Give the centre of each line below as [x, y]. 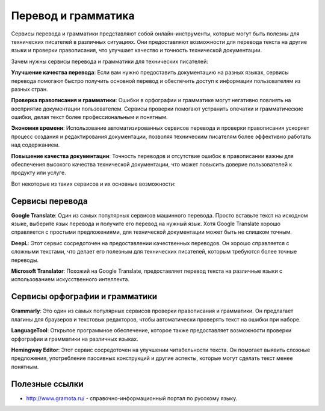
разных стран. [29, 89]
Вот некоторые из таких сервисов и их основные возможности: [93, 184]
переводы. [25, 260]
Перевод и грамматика [73, 16]
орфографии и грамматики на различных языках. [75, 339]
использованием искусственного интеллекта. [70, 279]
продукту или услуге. [39, 173]
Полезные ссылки [47, 384]
